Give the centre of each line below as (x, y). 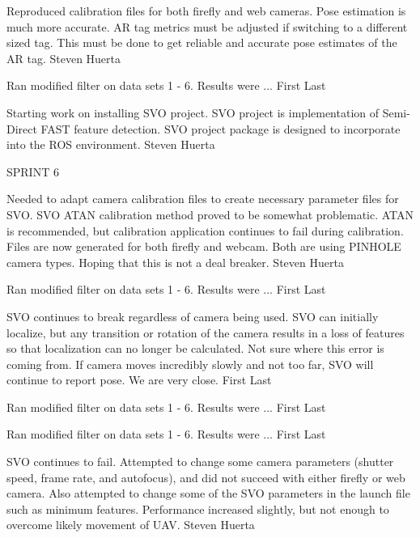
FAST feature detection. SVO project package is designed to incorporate (221, 128)
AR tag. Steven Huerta (64, 58)
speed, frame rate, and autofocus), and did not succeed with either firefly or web (206, 477)
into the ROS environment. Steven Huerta (111, 144)
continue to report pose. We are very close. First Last (139, 380)
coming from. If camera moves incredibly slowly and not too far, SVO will (190, 364)
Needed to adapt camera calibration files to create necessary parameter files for (203, 199)
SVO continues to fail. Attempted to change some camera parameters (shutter (200, 462)
